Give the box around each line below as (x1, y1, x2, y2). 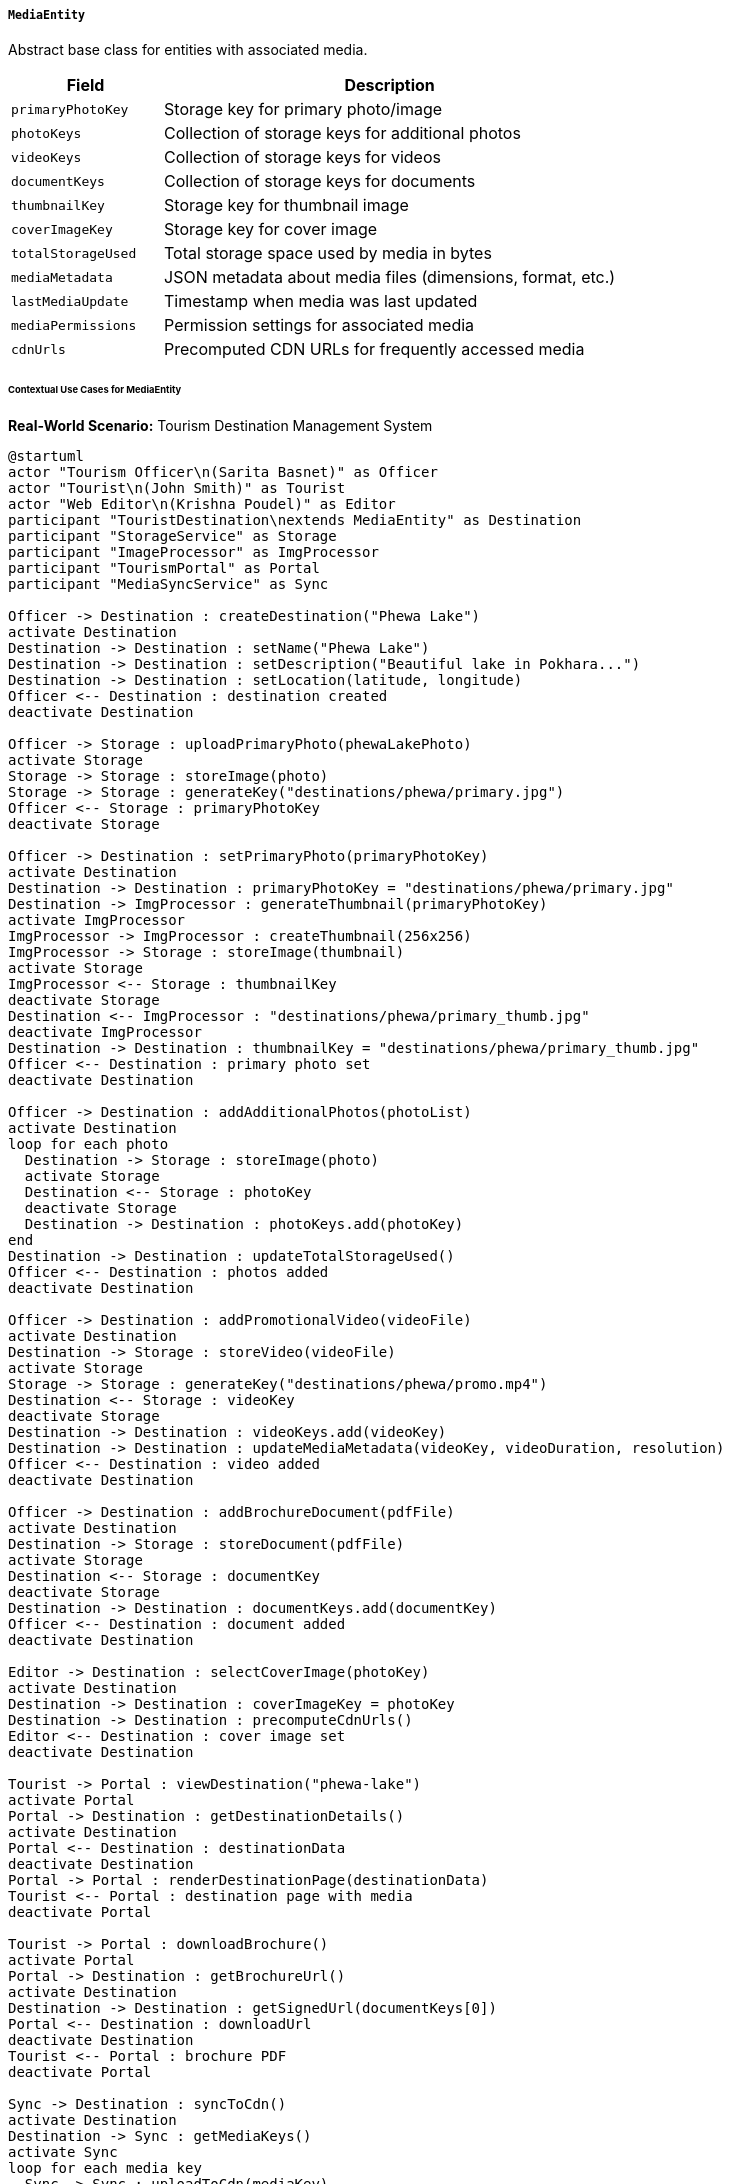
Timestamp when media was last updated (164, 291, 478, 312)
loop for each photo (8, 1136, 169, 1153)
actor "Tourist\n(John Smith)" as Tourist (8, 480, 346, 497)
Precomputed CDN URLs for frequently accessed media (164, 339, 585, 360)
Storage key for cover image (164, 219, 378, 240)
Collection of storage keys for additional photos (164, 123, 521, 144)
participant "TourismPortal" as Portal (8, 560, 320, 577)
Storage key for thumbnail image (164, 195, 409, 216)
